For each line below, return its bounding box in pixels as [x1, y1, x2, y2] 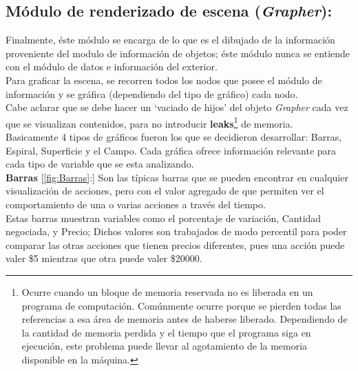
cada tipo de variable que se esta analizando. [6, 157, 194, 171]
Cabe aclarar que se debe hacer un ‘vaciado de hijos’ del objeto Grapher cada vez [6, 100, 348, 114]
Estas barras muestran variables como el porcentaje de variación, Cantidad [6, 210, 322, 225]
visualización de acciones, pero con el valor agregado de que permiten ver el [6, 183, 324, 198]
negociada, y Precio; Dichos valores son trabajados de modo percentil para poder [6, 224, 347, 239]
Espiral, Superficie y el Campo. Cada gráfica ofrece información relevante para [6, 143, 337, 157]
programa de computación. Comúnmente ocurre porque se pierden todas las [21, 298, 341, 312]
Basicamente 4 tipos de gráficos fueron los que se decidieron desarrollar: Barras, [6, 130, 342, 144]
